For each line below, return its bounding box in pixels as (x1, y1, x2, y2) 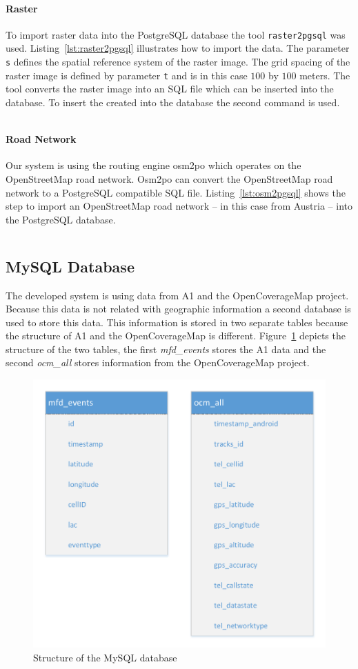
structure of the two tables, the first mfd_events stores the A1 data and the (6, 341, 326, 356)
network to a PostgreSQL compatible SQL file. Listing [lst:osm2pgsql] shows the (6, 185, 346, 199)
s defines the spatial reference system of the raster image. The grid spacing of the (6, 54, 350, 69)
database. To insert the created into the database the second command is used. (6, 94, 340, 109)
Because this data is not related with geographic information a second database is (6, 301, 351, 316)
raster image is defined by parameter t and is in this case (6, 68, 248, 82)
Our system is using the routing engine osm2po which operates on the (6, 158, 301, 172)
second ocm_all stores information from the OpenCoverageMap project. (6, 355, 310, 370)
